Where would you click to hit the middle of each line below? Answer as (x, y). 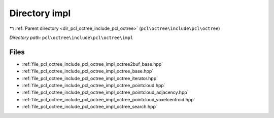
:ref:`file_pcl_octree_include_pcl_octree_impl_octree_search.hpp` (90, 107)
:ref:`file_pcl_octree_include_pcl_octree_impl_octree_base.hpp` (88, 71)
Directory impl (40, 13)
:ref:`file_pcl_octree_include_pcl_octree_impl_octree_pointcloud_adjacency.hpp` (105, 92)
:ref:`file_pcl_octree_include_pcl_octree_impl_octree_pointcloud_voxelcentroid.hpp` (109, 99)
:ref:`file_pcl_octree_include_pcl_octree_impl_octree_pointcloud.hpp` (94, 86)
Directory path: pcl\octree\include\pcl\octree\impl (71, 37)
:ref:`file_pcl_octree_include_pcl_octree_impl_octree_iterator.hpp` (90, 78)
